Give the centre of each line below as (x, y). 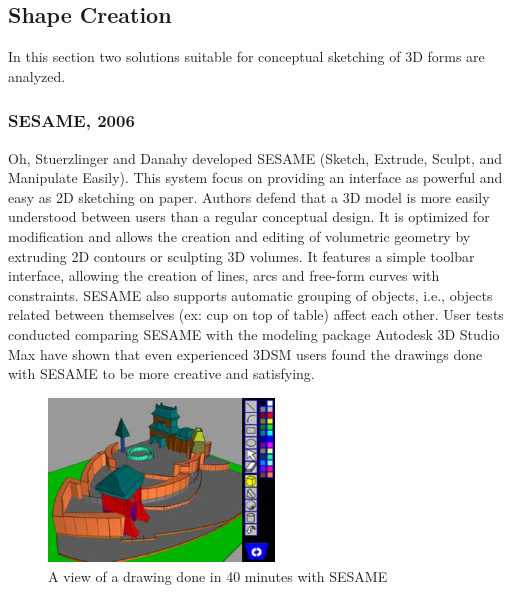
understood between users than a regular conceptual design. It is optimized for (249, 216)
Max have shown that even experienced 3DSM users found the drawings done (245, 353)
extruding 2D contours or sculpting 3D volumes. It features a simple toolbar (241, 255)
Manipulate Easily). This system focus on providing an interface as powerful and (255, 177)
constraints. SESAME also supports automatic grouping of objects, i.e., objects (250, 294)
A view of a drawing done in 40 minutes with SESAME (218, 575)
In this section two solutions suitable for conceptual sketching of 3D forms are (246, 56)
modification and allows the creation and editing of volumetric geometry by (239, 235)
